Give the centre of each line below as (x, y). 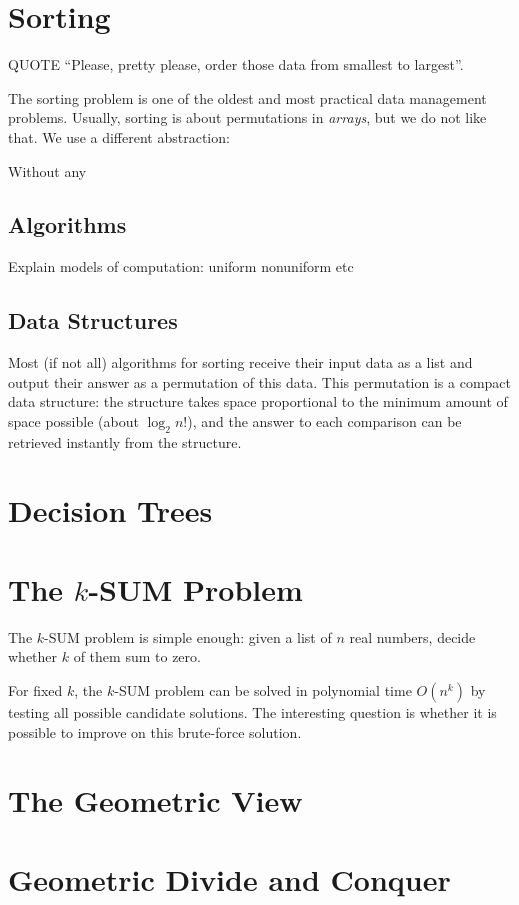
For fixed (35, 689)
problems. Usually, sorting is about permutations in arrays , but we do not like (247, 117)
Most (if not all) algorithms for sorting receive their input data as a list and (240, 362)
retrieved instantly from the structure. (125, 441)
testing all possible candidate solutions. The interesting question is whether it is (252, 711)
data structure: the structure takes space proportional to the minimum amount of (258, 401)
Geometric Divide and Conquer (229, 878)
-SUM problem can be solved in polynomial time (263, 689)
